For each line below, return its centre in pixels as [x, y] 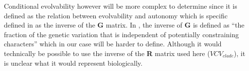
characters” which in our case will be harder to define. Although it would [113, 44]
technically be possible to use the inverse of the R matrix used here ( [107, 53]
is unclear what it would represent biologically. [73, 63]
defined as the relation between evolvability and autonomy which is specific [116, 15]
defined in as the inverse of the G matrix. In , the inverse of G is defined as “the [124, 25]
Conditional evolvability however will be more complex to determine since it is [121, 6]
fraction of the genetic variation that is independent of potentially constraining [121, 34]
